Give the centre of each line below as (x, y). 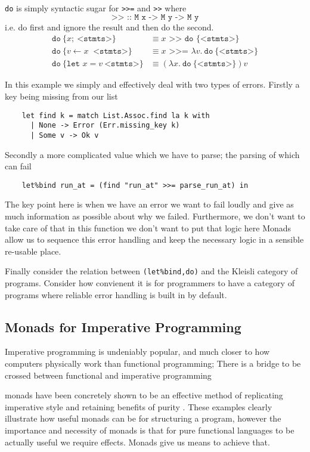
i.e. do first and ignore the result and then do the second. (109, 27)
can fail (18, 166)
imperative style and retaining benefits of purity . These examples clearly (139, 406)
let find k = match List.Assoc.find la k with (116, 115)
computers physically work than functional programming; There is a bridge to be (153, 363)
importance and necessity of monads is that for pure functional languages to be (150, 430)
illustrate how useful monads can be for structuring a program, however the (143, 418)
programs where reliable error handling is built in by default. (116, 294)
